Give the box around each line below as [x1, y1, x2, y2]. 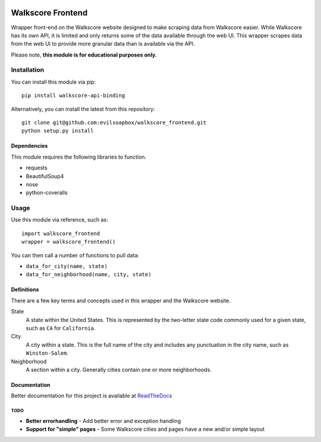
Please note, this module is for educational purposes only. [11, 51, 157, 58]
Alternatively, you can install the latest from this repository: [11, 105, 155, 112]
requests [26, 164, 48, 172]
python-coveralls [26, 189, 68, 196]
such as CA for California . [26, 324, 96, 331]
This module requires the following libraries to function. [11, 153, 147, 160]
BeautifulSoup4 [26, 172, 64, 179]
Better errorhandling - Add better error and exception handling [26, 417, 181, 424]
